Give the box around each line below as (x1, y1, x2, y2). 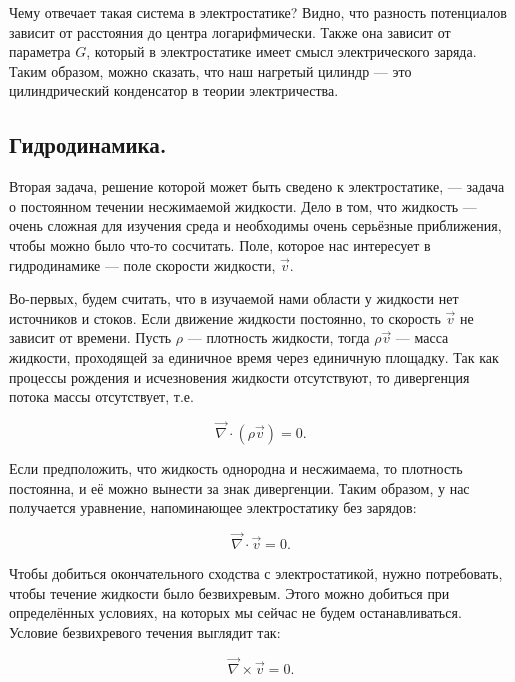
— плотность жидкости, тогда (187, 327, 370, 348)
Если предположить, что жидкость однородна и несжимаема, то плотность (9, 457, 463, 478)
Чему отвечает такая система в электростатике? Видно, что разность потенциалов (9, 2, 507, 22)
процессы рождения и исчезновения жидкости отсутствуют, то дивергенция (9, 366, 470, 387)
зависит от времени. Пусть (9, 327, 172, 348)
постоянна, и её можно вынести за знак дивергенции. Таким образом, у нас (9, 477, 470, 498)
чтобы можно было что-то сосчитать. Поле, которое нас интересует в (9, 234, 431, 255)
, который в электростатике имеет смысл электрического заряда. (86, 41, 477, 62)
